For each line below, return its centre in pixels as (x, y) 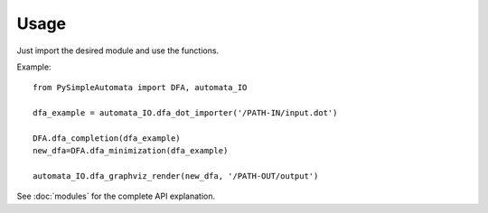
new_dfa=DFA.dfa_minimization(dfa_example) (131, 151)
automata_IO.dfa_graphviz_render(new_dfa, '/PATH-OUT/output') (176, 176)
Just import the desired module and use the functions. (118, 51)
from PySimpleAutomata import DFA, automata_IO (140, 88)
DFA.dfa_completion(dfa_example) (107, 138)
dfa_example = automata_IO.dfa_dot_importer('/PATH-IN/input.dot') (185, 113)
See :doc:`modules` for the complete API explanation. (116, 196)
